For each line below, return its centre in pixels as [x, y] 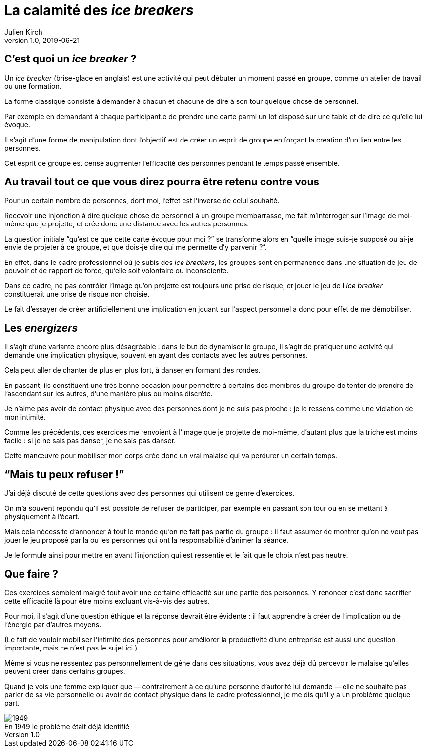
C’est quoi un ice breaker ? [71, 59]
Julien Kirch [23, 32]
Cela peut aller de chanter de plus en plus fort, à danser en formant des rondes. [132, 370]
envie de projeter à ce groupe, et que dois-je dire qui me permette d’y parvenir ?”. [136, 247]
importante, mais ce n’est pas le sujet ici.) [71, 648]
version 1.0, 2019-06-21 [42, 40]
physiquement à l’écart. [42, 517]
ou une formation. [33, 86]
